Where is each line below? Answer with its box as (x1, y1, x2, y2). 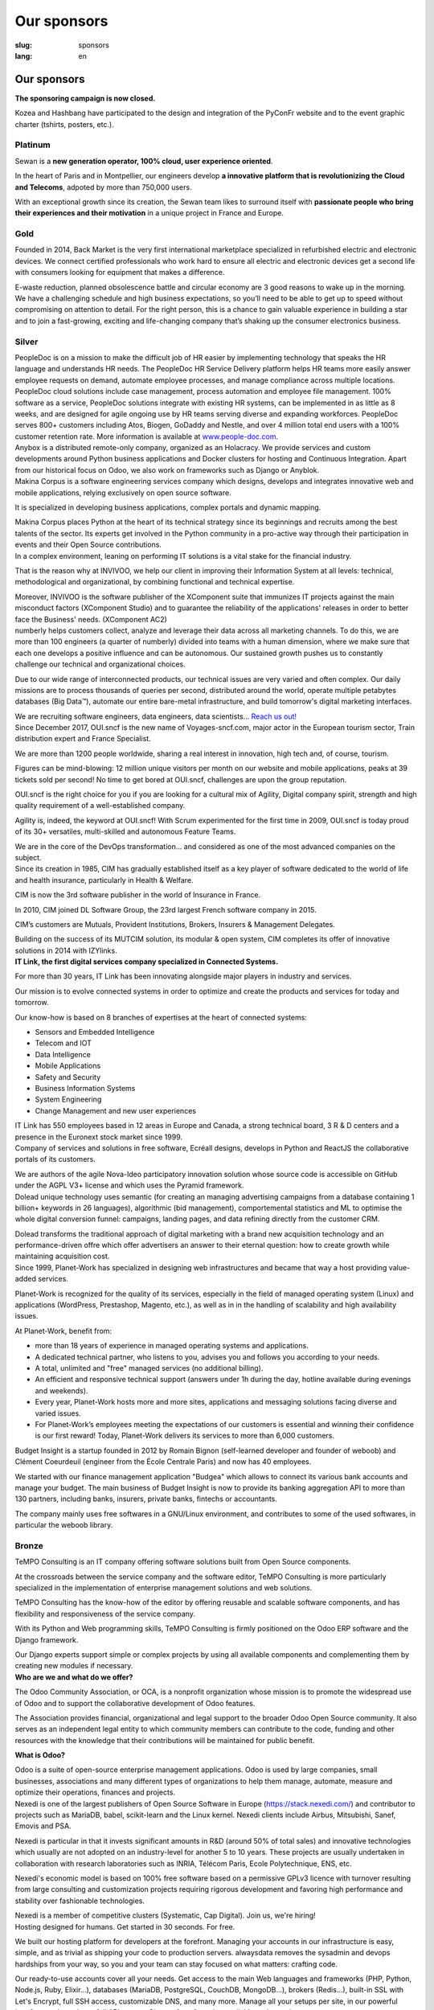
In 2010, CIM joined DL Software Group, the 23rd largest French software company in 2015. (14, 904, 317, 914)
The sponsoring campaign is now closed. (14, 93, 156, 103)
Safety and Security (35, 1072, 101, 1081)
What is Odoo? (14, 1750, 66, 1760)
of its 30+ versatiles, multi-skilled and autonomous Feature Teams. (14, 827, 236, 836)
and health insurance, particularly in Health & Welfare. (14, 875, 194, 884)
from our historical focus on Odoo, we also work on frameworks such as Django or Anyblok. (14, 465, 320, 474)
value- (388, 1262, 411, 1272)
